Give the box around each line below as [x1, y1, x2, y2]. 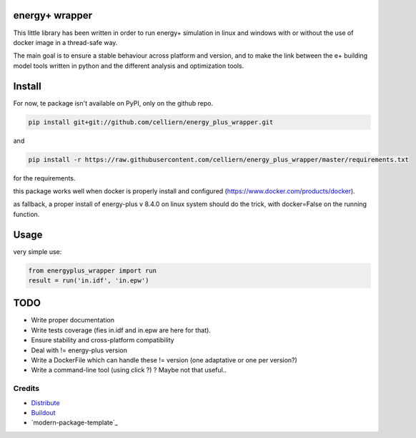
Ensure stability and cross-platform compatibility [31, 336, 174, 345]
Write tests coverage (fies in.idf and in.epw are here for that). [31, 325, 211, 335]
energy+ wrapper [13, 9, 93, 21]
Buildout [31, 408, 56, 417]
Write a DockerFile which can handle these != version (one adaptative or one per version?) [31, 356, 298, 365]
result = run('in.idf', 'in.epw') [28, 276, 149, 285]
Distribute [31, 398, 60, 407]
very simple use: [13, 247, 62, 256]
